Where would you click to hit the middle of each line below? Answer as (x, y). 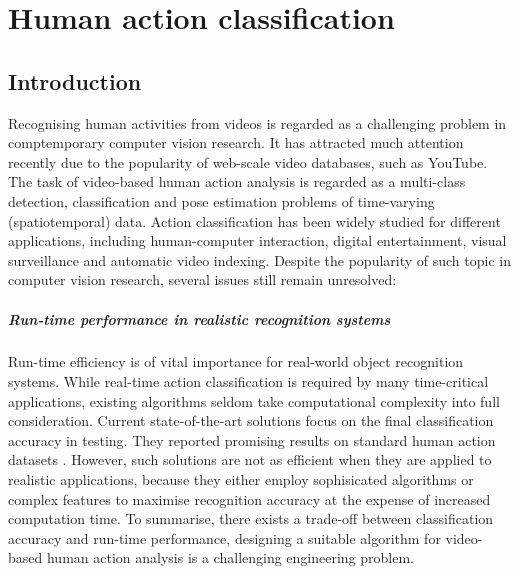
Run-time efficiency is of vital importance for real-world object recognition (236, 361)
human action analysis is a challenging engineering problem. (230, 557)
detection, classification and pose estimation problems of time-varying (221, 200)
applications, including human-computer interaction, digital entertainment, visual (257, 240)
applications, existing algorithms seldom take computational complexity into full (254, 400)
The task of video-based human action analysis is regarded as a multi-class (237, 181)
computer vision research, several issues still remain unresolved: (202, 279)
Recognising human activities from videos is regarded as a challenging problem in (257, 122)
